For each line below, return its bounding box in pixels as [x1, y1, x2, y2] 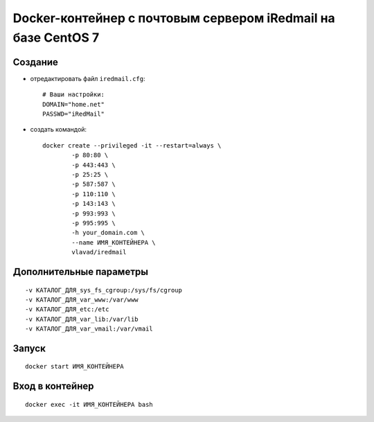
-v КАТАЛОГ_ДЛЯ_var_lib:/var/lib [25, 315, 139, 323]
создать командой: [30, 125, 87, 134]
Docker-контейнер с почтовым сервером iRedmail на [12, 10, 335, 26]
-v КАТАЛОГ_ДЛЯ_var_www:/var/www [25, 295, 139, 304]
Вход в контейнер [12, 380, 94, 392]
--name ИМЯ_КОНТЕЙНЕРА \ [71, 238, 156, 246]
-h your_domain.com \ [71, 229, 145, 237]
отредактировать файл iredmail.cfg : [30, 74, 145, 82]
